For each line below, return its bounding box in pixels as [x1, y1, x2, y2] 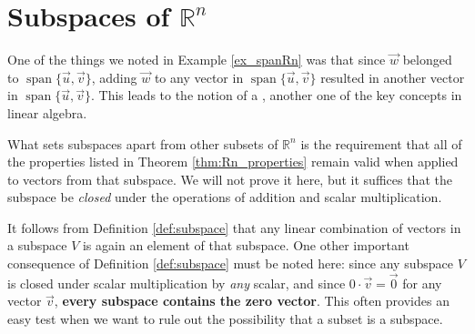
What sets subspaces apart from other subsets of [7, 134, 278, 153]
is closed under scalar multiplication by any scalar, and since [7, 273, 346, 292]
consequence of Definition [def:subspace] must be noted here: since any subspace [7, 254, 453, 273]
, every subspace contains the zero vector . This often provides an [54, 291, 450, 310]
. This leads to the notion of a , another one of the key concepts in [90, 86, 462, 105]
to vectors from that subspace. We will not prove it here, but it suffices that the [7, 169, 452, 188]
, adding [91, 67, 137, 86]
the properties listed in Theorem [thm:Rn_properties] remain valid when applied [7, 152, 459, 171]
